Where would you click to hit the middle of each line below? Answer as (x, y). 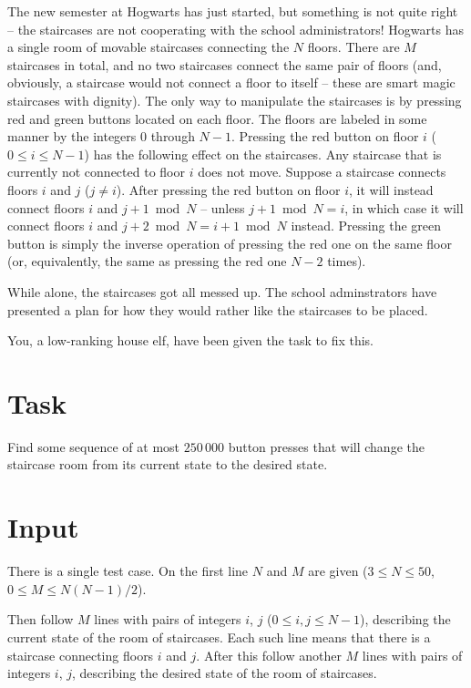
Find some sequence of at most (93, 446)
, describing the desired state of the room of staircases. (225, 673)
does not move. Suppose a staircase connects (322, 172)
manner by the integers (72, 136)
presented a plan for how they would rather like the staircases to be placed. (218, 309)
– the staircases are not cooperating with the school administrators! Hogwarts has (235, 29)
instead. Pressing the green (366, 226)
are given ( (338, 571)
